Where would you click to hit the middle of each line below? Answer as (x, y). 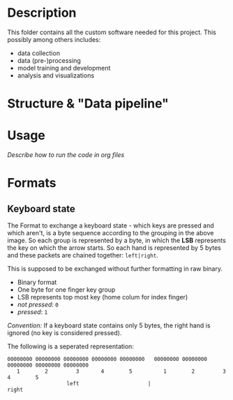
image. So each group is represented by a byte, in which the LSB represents (117, 240)
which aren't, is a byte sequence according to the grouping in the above (111, 233)
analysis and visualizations (56, 75)
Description (42, 13)
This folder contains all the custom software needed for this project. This (112, 32)
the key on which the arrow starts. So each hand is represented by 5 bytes (114, 248)
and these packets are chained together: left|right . (83, 255)
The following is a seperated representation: (71, 346)
